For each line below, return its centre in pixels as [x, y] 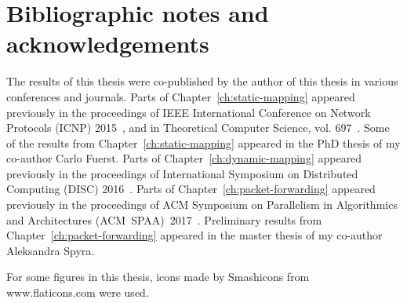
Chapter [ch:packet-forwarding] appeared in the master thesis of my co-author [194, 235]
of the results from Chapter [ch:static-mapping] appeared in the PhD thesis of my [203, 142]
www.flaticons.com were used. [78, 292]
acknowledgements [108, 44]
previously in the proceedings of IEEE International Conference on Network [189, 112]
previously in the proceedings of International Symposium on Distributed [182, 173]
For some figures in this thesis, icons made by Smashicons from [158, 277]
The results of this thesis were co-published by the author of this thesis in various [202, 81]
